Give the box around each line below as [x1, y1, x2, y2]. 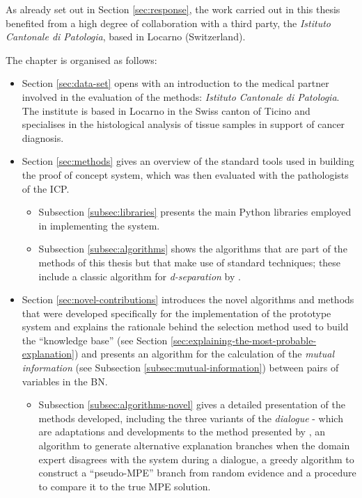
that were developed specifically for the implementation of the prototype [22, 305, 331, 320]
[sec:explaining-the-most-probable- [171, 332, 317, 347]
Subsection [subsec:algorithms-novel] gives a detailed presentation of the [38, 397, 345, 412]
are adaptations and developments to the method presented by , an [38, 424, 325, 439]
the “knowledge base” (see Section [22, 332, 168, 347]
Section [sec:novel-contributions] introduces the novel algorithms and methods [22, 292, 354, 307]
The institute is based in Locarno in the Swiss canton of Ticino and [22, 103, 310, 118]
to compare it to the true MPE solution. [38, 479, 211, 493]
